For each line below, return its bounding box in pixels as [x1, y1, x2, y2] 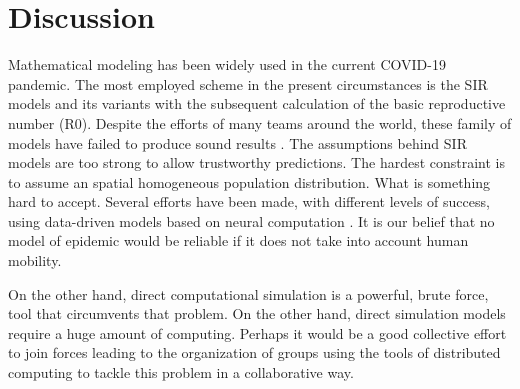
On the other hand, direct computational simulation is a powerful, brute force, [8, 283, 489, 304]
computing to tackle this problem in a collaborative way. [8, 362, 354, 383]
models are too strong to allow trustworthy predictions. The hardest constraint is [8, 152, 506, 173]
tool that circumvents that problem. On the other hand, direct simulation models [8, 303, 506, 324]
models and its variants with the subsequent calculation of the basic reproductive [8, 93, 506, 114]
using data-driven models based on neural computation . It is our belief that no [8, 210, 495, 231]
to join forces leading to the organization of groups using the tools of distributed [8, 342, 501, 363]
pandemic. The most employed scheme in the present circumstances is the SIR [8, 73, 488, 94]
